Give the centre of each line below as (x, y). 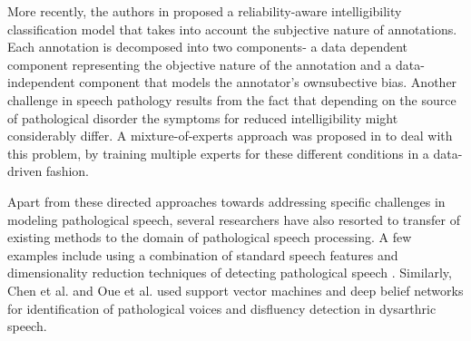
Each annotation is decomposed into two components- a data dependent (208, 47)
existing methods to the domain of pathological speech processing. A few (210, 237)
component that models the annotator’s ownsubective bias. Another (268, 82)
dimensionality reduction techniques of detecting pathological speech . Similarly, (230, 273)
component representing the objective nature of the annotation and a (200, 64)
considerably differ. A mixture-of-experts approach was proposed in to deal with (230, 136)
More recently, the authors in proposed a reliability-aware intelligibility (205, 11)
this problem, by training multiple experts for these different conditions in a (218, 153)
